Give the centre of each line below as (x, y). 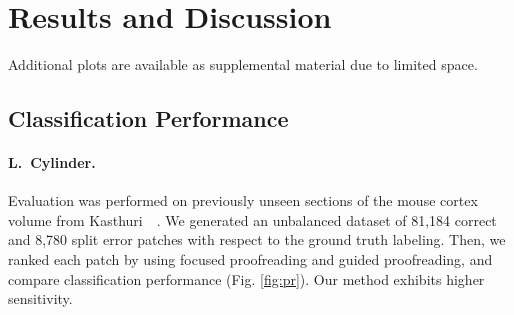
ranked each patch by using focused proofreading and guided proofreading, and (250, 259)
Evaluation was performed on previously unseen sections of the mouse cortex (243, 200)
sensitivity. (40, 298)
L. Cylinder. (52, 162)
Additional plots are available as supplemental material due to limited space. (243, 64)
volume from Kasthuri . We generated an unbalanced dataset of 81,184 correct (252, 219)
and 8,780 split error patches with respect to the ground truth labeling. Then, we (257, 239)
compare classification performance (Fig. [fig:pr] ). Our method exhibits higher (246, 278)
